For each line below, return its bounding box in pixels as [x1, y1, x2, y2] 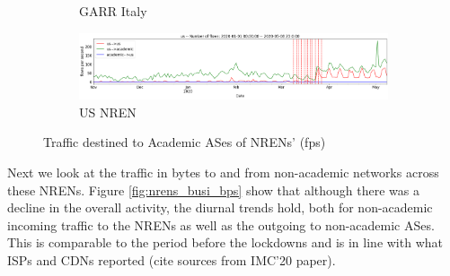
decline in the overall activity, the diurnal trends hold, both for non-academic [7, 198, 433, 217]
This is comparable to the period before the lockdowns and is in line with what [7, 233, 443, 252]
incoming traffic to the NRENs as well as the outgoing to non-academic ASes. [7, 215, 435, 234]
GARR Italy [79, 2, 147, 20]
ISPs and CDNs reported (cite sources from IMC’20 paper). [7, 250, 336, 269]
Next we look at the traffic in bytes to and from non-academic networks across [7, 163, 439, 182]
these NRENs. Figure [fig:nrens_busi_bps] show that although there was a [7, 180, 419, 199]
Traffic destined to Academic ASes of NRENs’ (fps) [43, 133, 326, 151]
